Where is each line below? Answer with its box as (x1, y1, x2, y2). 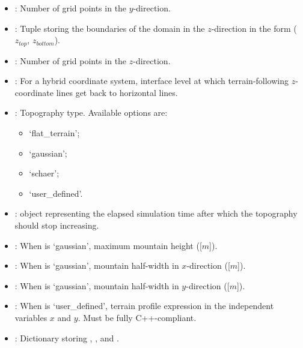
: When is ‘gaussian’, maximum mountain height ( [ (14, 239, 202, 251)
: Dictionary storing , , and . (14, 331, 119, 344)
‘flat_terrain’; (29, 127, 80, 139)
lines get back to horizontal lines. (56, 86, 178, 98)
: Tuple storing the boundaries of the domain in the (14, 22, 205, 34)
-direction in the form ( (211, 22, 297, 34)
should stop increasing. (14, 218, 99, 231)
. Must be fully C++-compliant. (78, 311, 197, 323)
